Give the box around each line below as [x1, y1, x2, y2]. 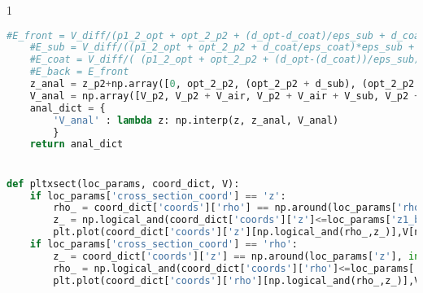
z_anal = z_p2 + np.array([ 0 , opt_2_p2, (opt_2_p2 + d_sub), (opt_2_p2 [29, 78, 415, 90]
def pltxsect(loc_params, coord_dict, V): [7, 177, 240, 190]
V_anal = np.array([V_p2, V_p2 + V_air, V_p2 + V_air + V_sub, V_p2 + [29, 90, 421, 102]
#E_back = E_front [29, 66, 129, 78]
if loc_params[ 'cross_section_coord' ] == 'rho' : [29, 238, 299, 251]
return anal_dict [29, 138, 124, 151]
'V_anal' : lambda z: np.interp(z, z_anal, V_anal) [53, 114, 339, 126]
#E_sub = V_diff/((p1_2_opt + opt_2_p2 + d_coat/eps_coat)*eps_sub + [29, 42, 415, 54]
